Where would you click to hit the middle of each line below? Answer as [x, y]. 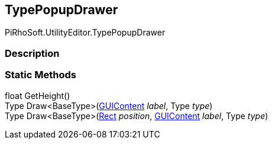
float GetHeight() [38, 95]
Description [32, 53]
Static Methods [41, 75]
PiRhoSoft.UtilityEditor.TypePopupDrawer [85, 33]
